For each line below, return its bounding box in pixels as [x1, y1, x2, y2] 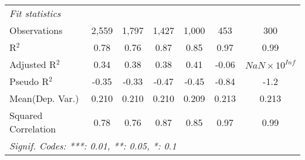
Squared [9, 108, 43, 122]
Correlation [9, 122, 56, 135]
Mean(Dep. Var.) [9, 91, 79, 105]
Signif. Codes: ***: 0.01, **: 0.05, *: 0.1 [9, 139, 177, 152]
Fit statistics [9, 6, 61, 20]
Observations [9, 23, 63, 37]
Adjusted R [9, 57, 56, 71]
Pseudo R [9, 74, 49, 88]
